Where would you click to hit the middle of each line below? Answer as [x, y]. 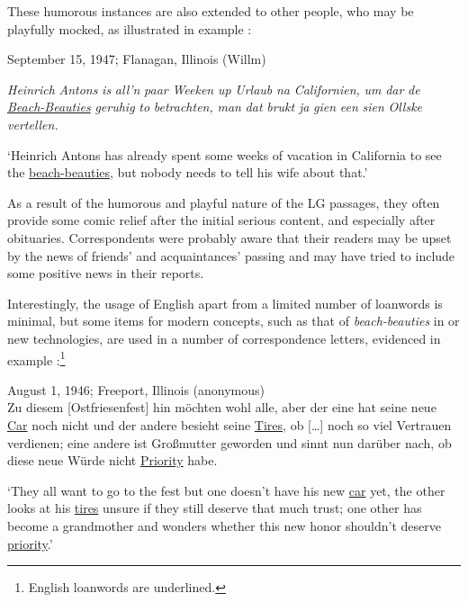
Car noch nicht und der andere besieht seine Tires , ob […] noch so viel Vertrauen [229, 424]
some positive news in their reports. [106, 273]
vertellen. [33, 124]
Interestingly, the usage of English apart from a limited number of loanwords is [225, 303]
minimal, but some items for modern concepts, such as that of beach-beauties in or [234, 321]
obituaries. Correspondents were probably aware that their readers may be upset [229, 237]
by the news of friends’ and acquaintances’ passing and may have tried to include [231, 255]
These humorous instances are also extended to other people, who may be [211, 11]
